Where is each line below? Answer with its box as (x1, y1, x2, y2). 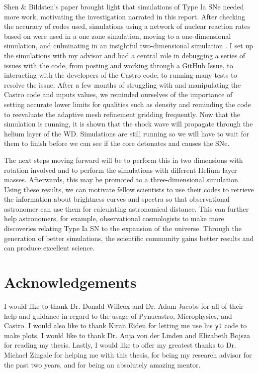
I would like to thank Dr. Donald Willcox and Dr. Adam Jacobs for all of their (4, 300, 244, 311)
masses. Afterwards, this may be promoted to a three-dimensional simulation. (4, 174, 240, 185)
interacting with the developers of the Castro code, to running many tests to (4, 70, 237, 80)
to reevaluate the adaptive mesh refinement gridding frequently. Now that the (4, 109, 241, 119)
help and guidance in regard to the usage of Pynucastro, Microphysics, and (4, 310, 232, 321)
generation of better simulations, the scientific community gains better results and (4, 233, 254, 243)
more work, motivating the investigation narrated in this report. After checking (4, 11, 246, 21)
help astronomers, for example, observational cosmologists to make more (4, 213, 224, 224)
